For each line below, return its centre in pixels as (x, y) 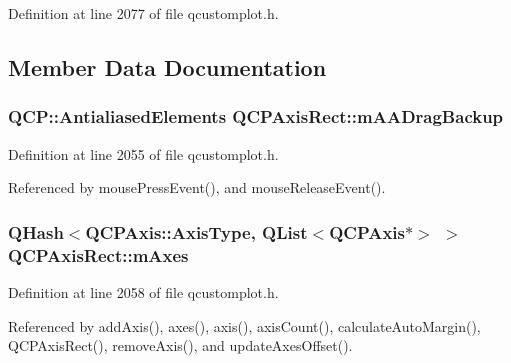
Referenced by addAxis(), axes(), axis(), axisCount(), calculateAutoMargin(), (244, 325)
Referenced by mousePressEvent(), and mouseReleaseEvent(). (197, 187)
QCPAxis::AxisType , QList (196, 231)
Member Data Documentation (167, 66)
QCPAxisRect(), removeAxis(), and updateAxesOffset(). (180, 345)
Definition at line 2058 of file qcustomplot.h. (143, 291)
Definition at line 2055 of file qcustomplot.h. (143, 153)
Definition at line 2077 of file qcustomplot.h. (143, 13)
